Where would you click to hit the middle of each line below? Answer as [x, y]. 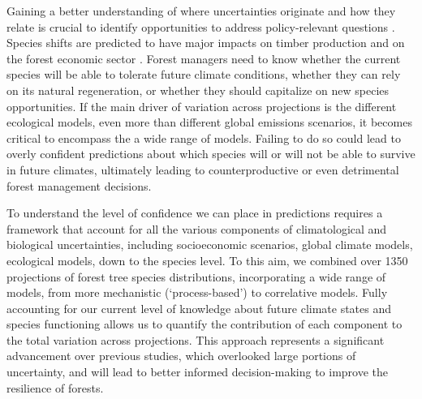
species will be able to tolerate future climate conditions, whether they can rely [204, 74]
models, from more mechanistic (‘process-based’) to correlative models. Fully [197, 292]
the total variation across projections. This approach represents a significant [196, 339]
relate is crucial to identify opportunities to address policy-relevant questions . [201, 26]
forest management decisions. [79, 185]
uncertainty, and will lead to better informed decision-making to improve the [198, 372]
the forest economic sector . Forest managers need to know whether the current [204, 58]
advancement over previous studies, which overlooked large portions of [181, 356]
